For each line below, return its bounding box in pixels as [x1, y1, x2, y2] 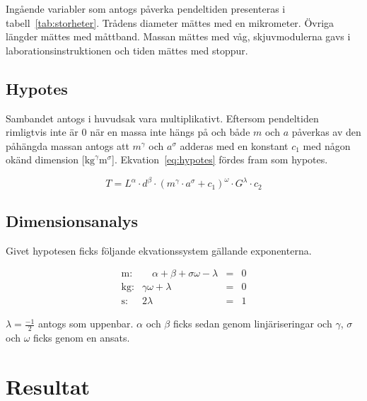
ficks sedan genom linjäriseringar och [173, 316, 332, 331]
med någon [303, 138, 351, 153]
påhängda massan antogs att [6, 138, 129, 153]
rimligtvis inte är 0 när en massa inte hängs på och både [6, 124, 250, 139]
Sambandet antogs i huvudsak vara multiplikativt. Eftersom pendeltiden [6, 110, 319, 125]
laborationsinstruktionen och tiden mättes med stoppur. [6, 42, 248, 57]
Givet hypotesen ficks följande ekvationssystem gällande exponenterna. [6, 243, 312, 257]
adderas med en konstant [180, 138, 289, 153]
